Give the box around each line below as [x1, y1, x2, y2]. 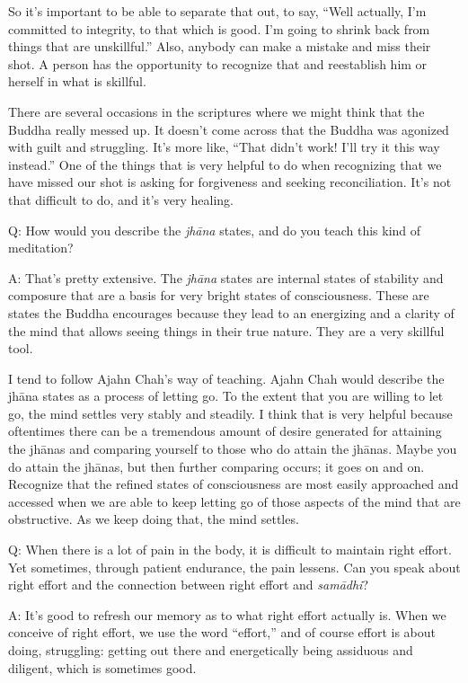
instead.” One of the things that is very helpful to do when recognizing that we [8, 155, 442, 173]
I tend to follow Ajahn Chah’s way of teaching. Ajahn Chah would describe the [8, 368, 445, 387]
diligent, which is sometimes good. [8, 658, 197, 677]
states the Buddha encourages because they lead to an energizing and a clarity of [8, 303, 455, 322]
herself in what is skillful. [8, 72, 146, 91]
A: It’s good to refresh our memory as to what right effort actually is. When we [8, 605, 446, 624]
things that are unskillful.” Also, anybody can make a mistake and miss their [8, 37, 431, 56]
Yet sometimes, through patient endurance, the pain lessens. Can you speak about [8, 557, 461, 576]
